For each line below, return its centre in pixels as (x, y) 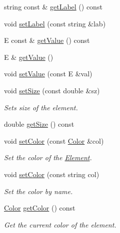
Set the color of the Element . (48, 157)
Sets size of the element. (41, 107)
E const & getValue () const (47, 40)
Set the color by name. (38, 191)
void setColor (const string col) (52, 174)
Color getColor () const (40, 208)
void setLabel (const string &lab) (55, 23)
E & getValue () (29, 57)
